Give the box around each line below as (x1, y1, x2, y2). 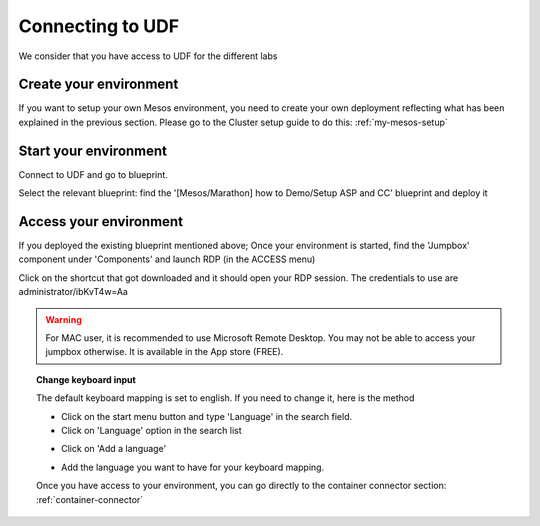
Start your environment (18, 142, 168, 159)
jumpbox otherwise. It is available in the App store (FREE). (45, 346, 284, 358)
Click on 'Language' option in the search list (61, 424, 242, 436)
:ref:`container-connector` (36, 493, 144, 505)
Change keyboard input (36, 373, 137, 385)
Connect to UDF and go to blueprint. (18, 168, 169, 180)
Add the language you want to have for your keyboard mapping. (61, 461, 325, 473)
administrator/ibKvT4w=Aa (18, 286, 129, 298)
